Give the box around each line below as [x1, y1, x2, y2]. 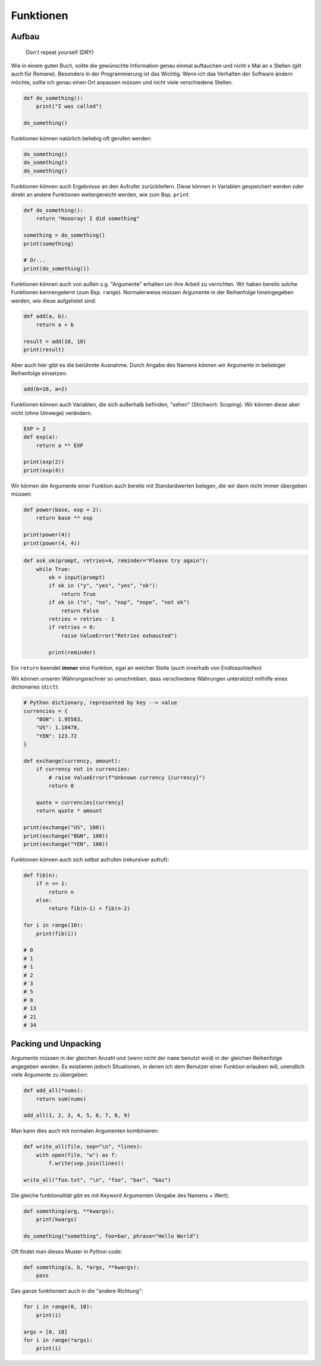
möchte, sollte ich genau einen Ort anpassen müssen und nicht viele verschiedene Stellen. [11, 78, 233, 86]
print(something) [23, 240, 74, 247]
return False [61, 607, 99, 614]
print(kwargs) [36, 1216, 77, 1223]
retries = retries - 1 [48, 615, 115, 622]
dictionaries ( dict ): [11, 684, 59, 691]
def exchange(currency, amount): [23, 758, 121, 764]
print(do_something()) [23, 265, 90, 272]
